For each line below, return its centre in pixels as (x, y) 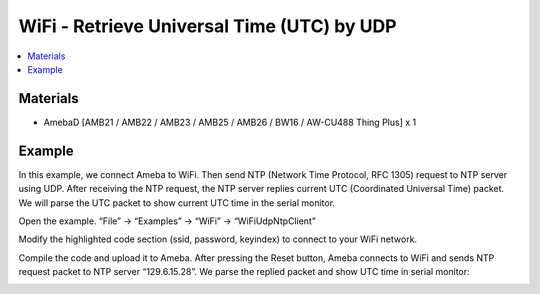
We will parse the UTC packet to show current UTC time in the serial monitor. (176, 202)
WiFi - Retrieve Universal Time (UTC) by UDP (207, 26)
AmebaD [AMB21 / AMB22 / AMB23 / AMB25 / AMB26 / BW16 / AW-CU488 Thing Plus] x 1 (230, 122)
